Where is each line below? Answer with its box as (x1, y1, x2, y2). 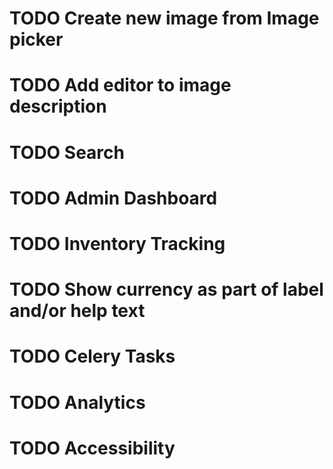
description (9, 95, 107, 118)
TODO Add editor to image (9, 74, 232, 97)
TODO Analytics (9, 391, 146, 414)
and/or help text (9, 300, 146, 322)
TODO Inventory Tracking (9, 232, 226, 255)
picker (9, 28, 64, 51)
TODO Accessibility (9, 437, 176, 459)
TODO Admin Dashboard (9, 187, 218, 209)
